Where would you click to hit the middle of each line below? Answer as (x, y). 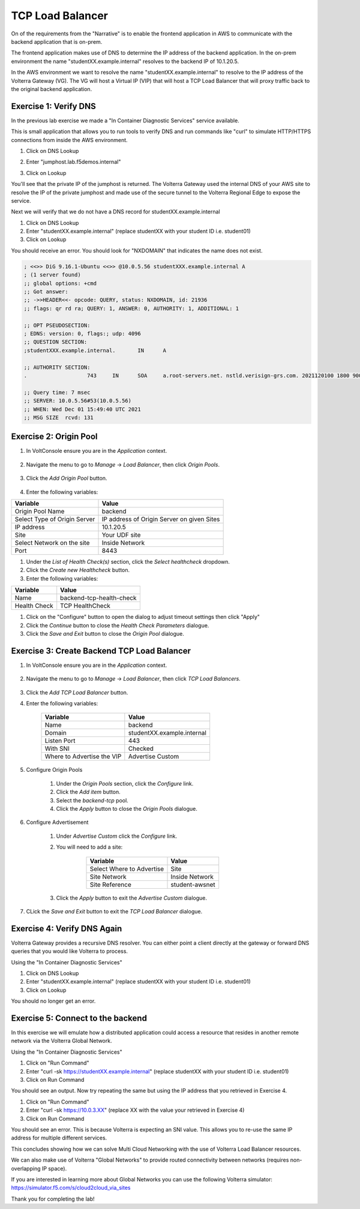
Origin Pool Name (40, 511)
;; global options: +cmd (60, 283)
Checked (141, 748)
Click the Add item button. (88, 792)
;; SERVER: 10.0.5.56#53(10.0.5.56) (78, 401)
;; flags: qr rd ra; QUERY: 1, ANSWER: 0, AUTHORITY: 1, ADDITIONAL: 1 (131, 308)
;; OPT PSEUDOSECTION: (57, 325)
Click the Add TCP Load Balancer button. (77, 692)
